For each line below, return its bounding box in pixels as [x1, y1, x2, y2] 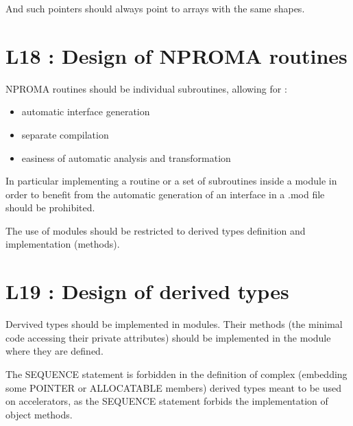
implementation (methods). [5, 237, 120, 251]
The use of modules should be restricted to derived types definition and [5, 223, 306, 237]
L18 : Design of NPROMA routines [5, 41, 348, 69]
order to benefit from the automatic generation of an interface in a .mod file [5, 187, 325, 201]
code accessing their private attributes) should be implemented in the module [5, 330, 331, 344]
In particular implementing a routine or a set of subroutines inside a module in [5, 174, 337, 188]
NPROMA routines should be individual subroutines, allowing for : [5, 81, 287, 95]
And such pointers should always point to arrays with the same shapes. [5, 1, 305, 15]
